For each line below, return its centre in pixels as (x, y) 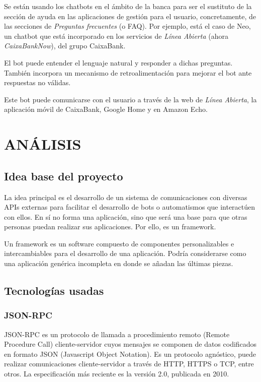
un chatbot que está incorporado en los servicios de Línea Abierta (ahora (116, 36)
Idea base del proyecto (64, 176)
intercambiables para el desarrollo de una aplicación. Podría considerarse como (125, 253)
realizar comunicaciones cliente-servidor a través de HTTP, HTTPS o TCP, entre (129, 364)
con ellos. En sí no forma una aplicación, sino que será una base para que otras (126, 216)
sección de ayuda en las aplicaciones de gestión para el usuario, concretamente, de (130, 16)
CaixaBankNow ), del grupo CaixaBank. (65, 46)
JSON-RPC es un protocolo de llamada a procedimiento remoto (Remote (117, 334)
